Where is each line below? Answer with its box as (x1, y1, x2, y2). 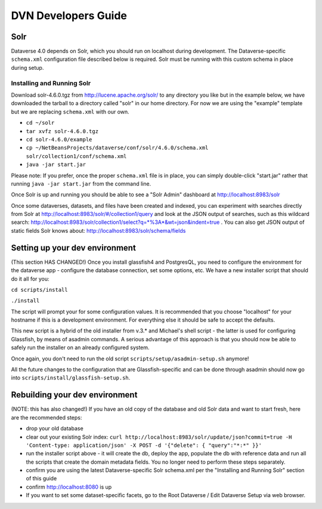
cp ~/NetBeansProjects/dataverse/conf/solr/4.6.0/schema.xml (26, 144, 209, 152)
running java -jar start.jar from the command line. (11, 180, 151, 187)
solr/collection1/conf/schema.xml (26, 153, 127, 159)
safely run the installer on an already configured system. (11, 344, 150, 351)
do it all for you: (11, 275, 50, 282)
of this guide (26, 475, 57, 482)
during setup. (11, 64, 44, 71)
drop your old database (26, 425, 83, 432)
